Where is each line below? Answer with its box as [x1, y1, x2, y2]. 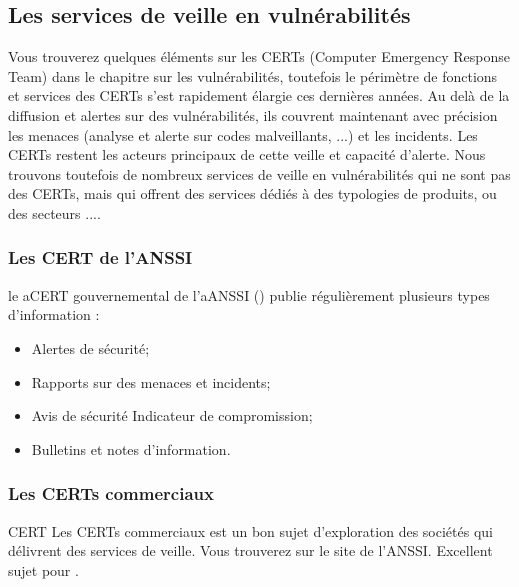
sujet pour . [8, 559, 79, 580]
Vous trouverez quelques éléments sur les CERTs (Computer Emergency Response [8, 46, 511, 67]
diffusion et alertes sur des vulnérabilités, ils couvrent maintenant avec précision [8, 104, 498, 125]
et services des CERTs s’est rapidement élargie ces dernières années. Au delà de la [8, 85, 510, 106]
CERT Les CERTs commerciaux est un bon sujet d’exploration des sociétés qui [8, 520, 493, 541]
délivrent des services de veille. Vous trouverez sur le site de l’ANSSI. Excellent [8, 540, 493, 561]
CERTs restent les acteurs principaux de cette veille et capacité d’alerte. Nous [8, 144, 486, 165]
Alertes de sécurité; [31, 337, 150, 358]
